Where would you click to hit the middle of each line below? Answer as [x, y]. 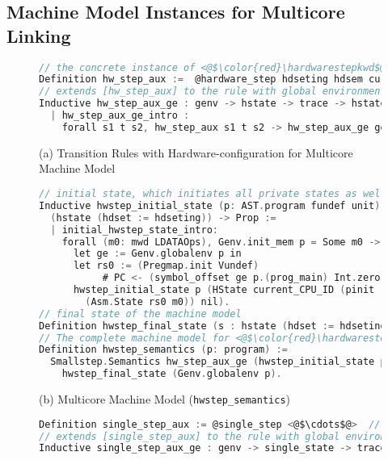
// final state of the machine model [140, 314]
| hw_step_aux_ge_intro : [120, 116]
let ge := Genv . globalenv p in [157, 254]
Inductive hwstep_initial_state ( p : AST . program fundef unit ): [213, 205]
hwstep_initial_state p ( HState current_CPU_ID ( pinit [224, 290]
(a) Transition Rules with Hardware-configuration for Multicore [196, 152]
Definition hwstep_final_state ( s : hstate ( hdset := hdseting [213, 326]
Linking [39, 35]
